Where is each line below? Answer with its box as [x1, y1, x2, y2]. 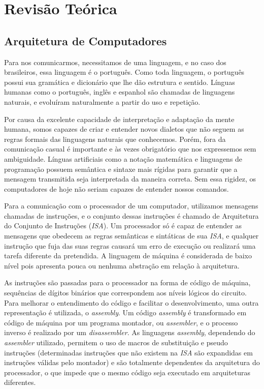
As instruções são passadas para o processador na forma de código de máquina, [4, 277, 251, 288]
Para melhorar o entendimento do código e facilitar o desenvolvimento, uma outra [4, 297, 259, 308]
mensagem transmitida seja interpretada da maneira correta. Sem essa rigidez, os [4, 173, 256, 184]
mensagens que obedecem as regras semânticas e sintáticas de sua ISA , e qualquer [4, 230, 259, 241]
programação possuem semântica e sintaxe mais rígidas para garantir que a [4, 163, 238, 174]
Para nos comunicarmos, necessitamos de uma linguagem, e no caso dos [4, 56, 226, 67]
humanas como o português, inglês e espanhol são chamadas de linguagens [4, 86, 235, 97]
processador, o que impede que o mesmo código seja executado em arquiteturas [4, 367, 251, 377]
